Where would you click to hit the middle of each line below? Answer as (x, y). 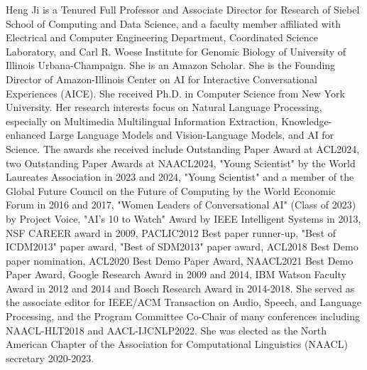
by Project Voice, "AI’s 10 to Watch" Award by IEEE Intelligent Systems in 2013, (183, 218)
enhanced (26, 135)
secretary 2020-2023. (50, 358)
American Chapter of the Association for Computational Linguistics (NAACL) (177, 344)
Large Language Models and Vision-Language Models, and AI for (192, 135)
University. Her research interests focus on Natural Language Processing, (164, 107)
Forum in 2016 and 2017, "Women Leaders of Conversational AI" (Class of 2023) (181, 205)
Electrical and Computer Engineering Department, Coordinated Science (162, 37)
